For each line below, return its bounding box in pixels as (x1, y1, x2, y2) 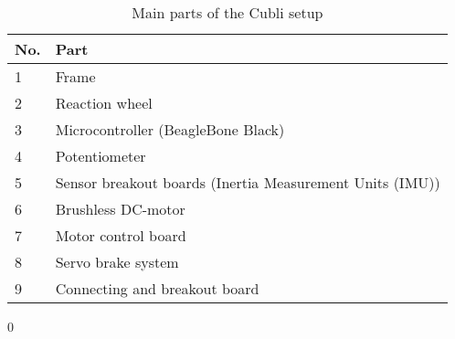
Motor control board (55, 225, 186, 246)
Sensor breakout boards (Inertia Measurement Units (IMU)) (55, 172, 440, 193)
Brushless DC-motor (55, 198, 185, 219)
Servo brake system (55, 251, 179, 272)
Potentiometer (55, 145, 146, 166)
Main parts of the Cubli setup (132, 2, 323, 23)
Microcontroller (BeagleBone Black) (55, 119, 285, 140)
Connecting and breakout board (55, 278, 259, 299)
